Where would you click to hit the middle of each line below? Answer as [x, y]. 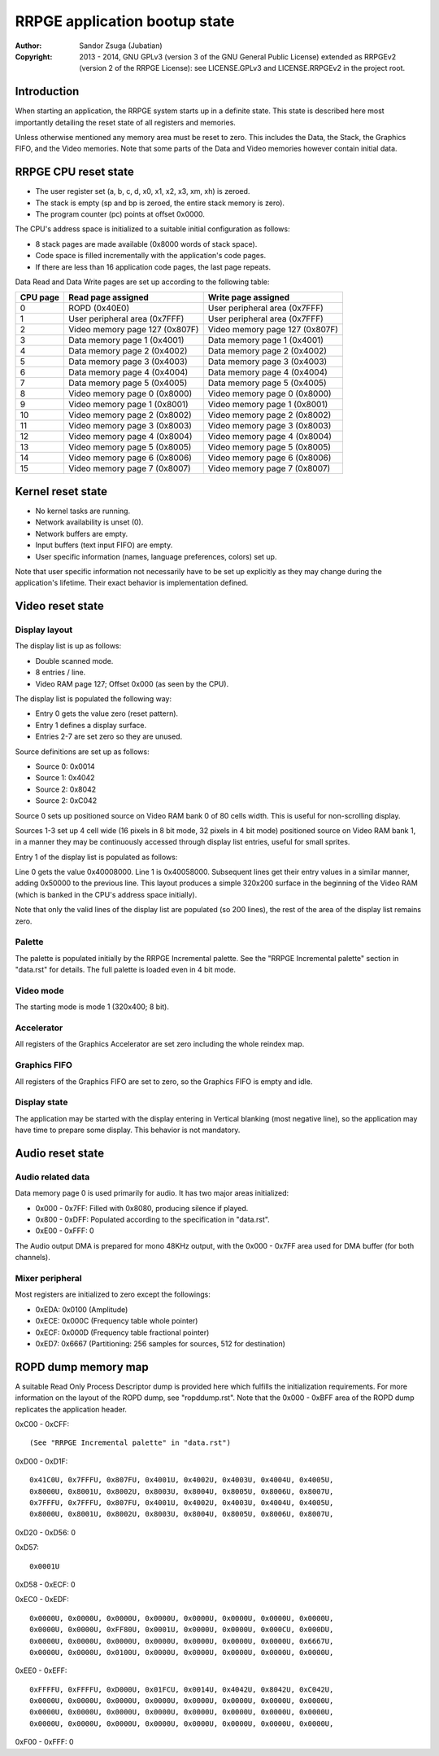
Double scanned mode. [74, 661]
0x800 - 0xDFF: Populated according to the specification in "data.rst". [152, 1220]
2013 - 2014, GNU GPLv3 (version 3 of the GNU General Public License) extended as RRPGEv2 [238, 56]
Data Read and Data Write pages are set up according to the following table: [142, 282]
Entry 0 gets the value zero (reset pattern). [107, 713]
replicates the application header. [71, 1409]
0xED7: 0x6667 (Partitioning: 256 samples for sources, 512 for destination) [161, 1343]
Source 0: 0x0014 [65, 766]
